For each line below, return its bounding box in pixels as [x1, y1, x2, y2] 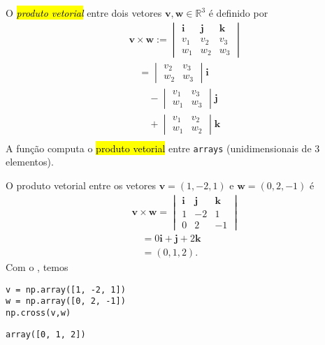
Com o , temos [6, 259, 68, 274]
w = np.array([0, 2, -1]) [6, 296, 126, 307]
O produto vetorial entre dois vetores [6, 6, 162, 20]
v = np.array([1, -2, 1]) [6, 284, 126, 295]
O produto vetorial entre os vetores [6, 178, 156, 192]
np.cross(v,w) [6, 307, 71, 318]
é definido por [208, 6, 268, 20]
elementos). [6, 154, 54, 169]
